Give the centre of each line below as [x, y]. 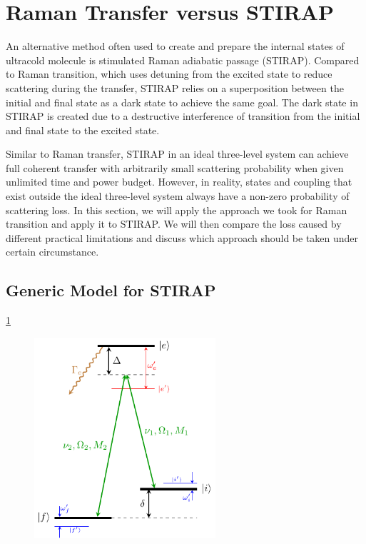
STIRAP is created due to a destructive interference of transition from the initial [183, 116]
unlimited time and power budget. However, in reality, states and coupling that [179, 182]
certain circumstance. [52, 252]
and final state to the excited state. [83, 130]
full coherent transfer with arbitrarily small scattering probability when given [175, 167]
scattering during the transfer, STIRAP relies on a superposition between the [175, 87]
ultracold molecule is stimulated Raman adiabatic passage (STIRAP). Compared [183, 60]
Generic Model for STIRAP [111, 290]
